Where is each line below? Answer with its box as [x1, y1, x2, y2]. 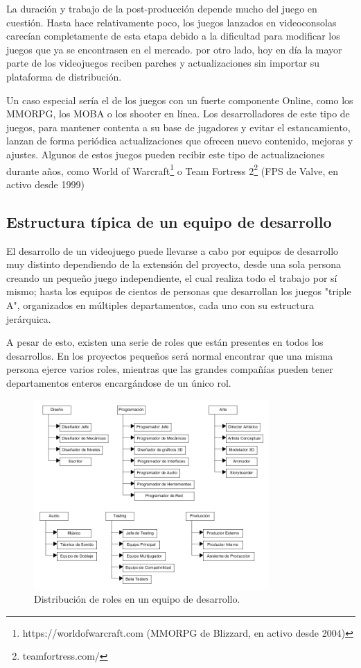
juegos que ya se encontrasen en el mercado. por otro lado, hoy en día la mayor [6, 42, 342, 56]
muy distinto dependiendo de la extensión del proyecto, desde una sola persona [6, 257, 342, 272]
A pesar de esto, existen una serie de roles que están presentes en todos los [6, 335, 324, 349]
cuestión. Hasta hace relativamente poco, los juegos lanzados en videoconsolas [6, 15, 337, 29]
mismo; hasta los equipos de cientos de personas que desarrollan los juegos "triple [6, 284, 351, 299]
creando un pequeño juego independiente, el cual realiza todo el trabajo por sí [6, 270, 337, 285]
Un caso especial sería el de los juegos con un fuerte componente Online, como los [6, 92, 353, 107]
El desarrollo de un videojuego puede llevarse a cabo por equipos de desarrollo [6, 243, 339, 258]
